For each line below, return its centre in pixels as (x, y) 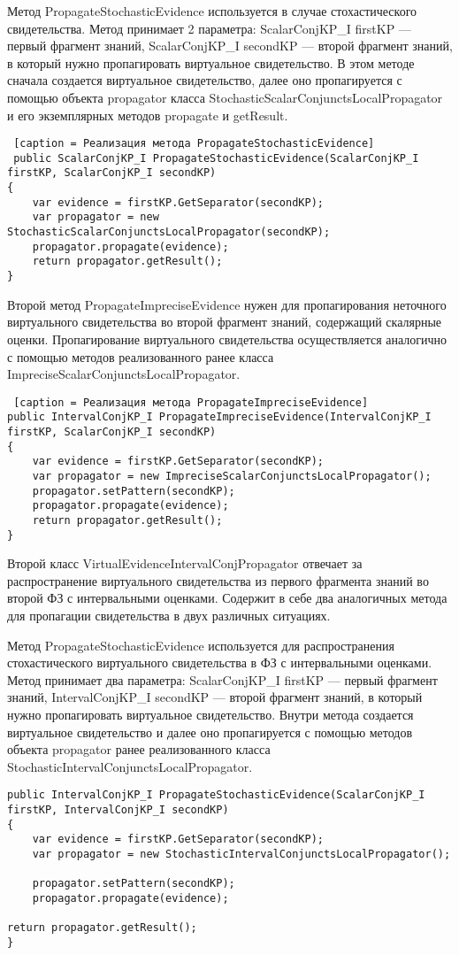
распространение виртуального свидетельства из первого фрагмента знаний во (218, 580)
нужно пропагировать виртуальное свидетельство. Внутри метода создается (210, 714)
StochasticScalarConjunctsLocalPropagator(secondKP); (169, 232)
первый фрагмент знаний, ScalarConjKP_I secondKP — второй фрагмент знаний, (230, 46)
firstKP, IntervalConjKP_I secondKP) (118, 810)
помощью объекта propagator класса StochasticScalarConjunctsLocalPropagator (225, 97)
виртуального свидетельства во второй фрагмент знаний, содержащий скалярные (225, 322)
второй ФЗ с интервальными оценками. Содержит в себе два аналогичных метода (227, 598)
